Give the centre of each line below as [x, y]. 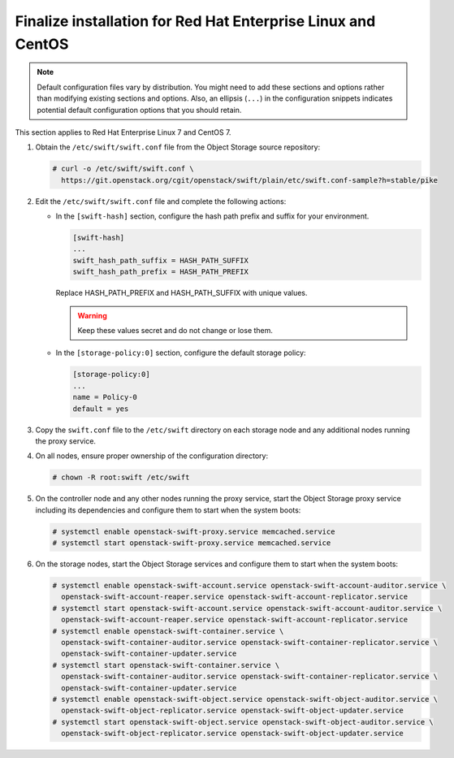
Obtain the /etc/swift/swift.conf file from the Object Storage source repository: [178, 147]
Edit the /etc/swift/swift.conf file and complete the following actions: [161, 201]
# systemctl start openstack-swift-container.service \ [166, 665]
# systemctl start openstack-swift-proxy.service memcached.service [192, 543]
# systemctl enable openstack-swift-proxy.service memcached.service [194, 531]
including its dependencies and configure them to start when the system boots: [168, 510]
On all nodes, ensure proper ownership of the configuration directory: [151, 456]
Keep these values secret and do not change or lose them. [175, 330]
